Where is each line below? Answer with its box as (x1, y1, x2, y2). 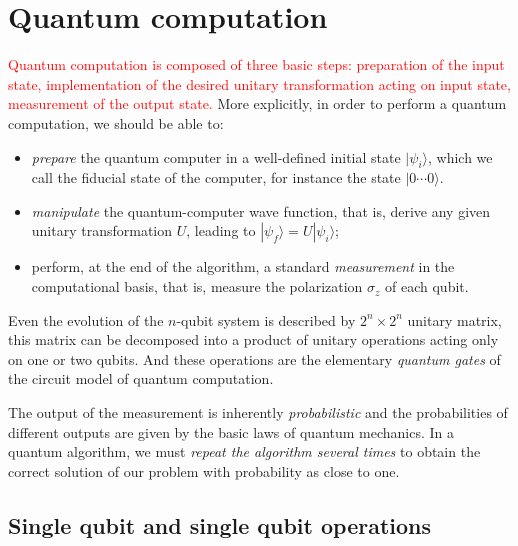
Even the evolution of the (8, 309, 164, 330)
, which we (428, 146, 493, 167)
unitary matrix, (407, 309, 502, 330)
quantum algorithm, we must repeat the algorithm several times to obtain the (8, 441, 481, 462)
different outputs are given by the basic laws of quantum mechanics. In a (8, 421, 455, 442)
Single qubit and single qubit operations (8, 509, 432, 540)
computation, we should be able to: (8, 112, 224, 133)
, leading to (186, 220, 256, 241)
